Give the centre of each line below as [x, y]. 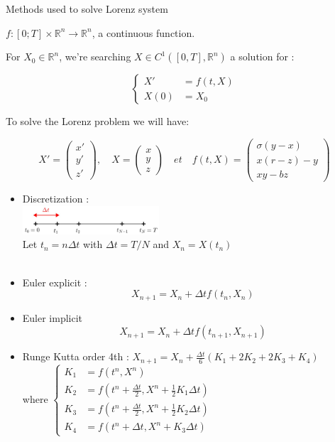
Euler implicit [53, 317]
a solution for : [262, 56]
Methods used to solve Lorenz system [87, 9]
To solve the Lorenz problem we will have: [98, 121]
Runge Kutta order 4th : [76, 356]
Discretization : [56, 198]
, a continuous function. [143, 32]
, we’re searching [95, 56]
